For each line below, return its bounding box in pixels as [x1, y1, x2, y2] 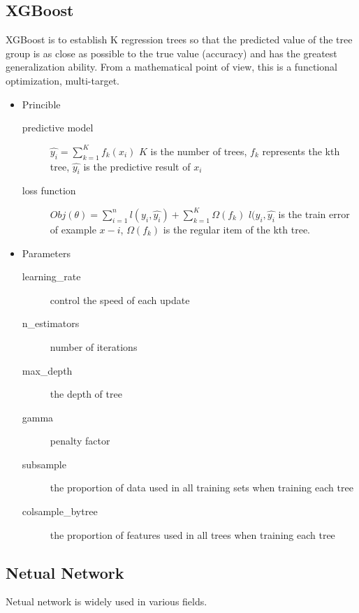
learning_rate [22, 269, 81, 284]
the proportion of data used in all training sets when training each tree [50, 480, 353, 495]
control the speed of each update [50, 292, 190, 307]
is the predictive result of [83, 159, 191, 173]
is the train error [278, 206, 350, 221]
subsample [22, 456, 66, 471]
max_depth [22, 363, 73, 377]
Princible [22, 96, 61, 111]
